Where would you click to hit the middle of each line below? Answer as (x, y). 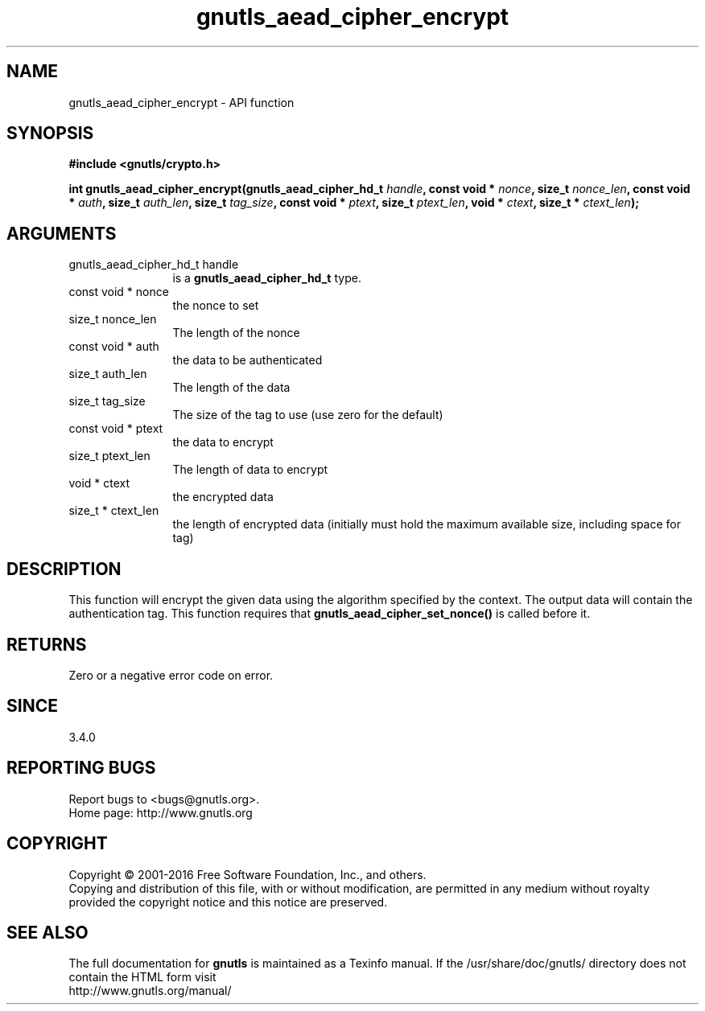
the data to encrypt (223, 442)
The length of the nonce (236, 333)
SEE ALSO (47, 932)
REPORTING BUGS (81, 768)
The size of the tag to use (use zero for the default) (308, 415)
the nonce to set (216, 306)
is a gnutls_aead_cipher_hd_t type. (267, 278)
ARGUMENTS (62, 233)
